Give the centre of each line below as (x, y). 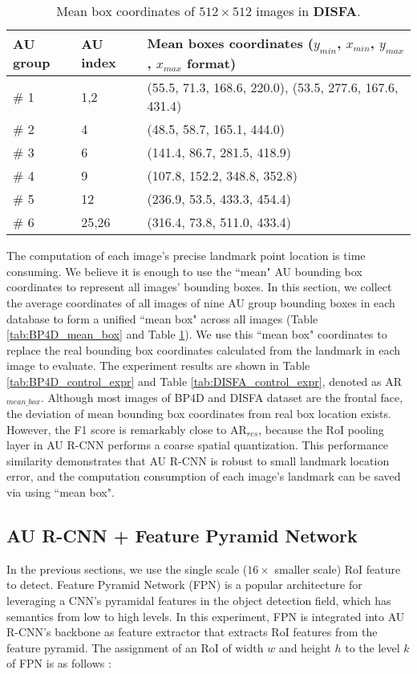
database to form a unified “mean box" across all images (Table (162, 318)
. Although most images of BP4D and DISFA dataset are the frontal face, (222, 397)
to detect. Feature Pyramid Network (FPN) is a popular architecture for (184, 585)
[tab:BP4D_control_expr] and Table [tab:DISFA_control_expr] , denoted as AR (204, 381)
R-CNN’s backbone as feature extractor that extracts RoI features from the (192, 632)
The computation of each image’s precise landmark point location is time (186, 256)
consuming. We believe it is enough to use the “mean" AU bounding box (184, 271)
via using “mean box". (61, 491)
